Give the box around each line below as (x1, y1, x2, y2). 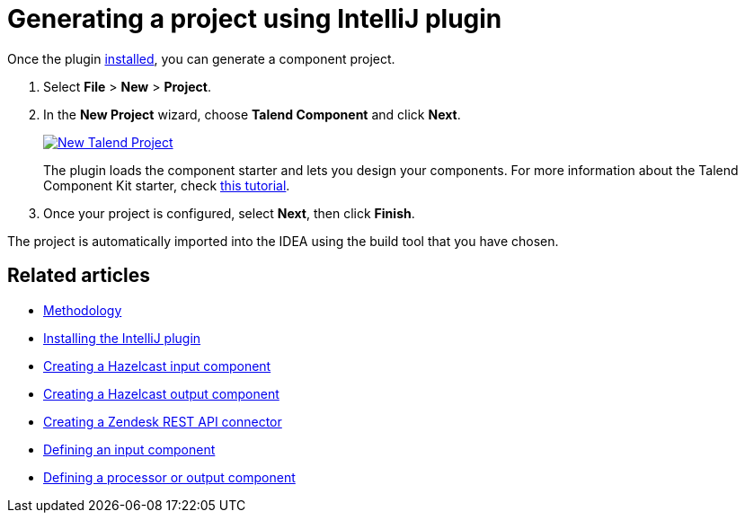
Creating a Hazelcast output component (43, 385, 279, 401)
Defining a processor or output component (43, 469, 296, 485)
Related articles (7, 264, 150, 287)
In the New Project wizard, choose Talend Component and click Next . (43, 106, 461, 122)
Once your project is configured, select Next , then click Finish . (43, 205, 415, 221)
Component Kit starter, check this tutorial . (43, 177, 290, 193)
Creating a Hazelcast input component (43, 357, 271, 374)
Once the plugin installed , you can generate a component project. (7, 50, 395, 66)
